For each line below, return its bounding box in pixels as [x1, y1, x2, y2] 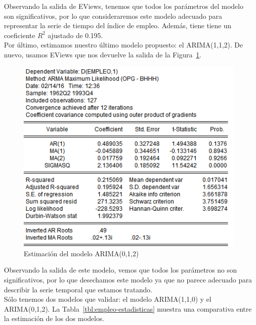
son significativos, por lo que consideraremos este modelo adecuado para [4, 10, 222, 21]
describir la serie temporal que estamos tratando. [4, 284, 152, 294]
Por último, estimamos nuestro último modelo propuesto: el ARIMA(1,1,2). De [4, 40, 243, 50]
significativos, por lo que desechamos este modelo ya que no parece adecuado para [4, 274, 252, 284]
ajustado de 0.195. [47, 30, 103, 40]
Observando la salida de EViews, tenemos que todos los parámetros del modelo [4, 1, 244, 11]
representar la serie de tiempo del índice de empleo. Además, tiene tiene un [4, 20, 231, 31]
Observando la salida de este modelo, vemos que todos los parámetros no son [4, 265, 237, 275]
